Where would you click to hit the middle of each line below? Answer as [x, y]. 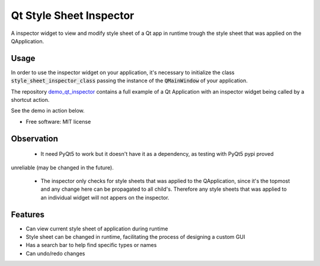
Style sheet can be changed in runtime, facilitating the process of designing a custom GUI [135, 237]
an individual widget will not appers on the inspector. [105, 197]
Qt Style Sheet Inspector [73, 15]
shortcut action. [30, 100]
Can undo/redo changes [55, 253]
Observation [35, 138]
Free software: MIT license [58, 121]
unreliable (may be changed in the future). [62, 167]
